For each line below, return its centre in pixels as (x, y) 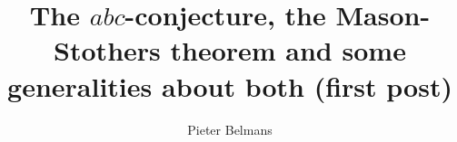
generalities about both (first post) (230, 85)
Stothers (107, 50)
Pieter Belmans (230, 129)
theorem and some (288, 50)
